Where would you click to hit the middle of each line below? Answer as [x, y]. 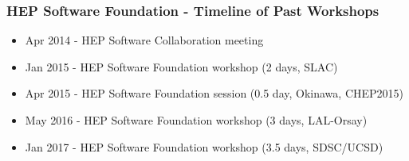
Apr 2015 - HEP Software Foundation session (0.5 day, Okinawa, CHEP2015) [214, 93]
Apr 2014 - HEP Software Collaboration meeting [144, 40]
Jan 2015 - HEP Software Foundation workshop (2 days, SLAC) [181, 66]
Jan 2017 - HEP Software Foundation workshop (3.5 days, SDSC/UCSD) [204, 146]
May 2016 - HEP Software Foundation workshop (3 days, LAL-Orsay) [196, 120]
